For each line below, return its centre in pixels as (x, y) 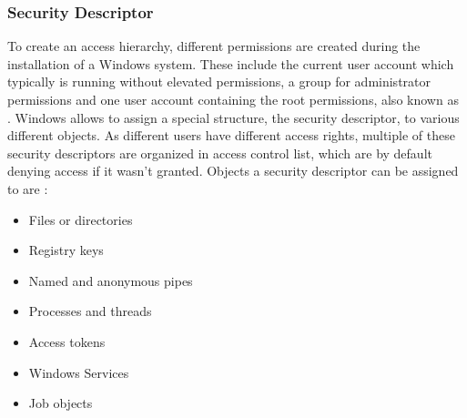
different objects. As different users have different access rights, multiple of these (231, 135)
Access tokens (67, 341)
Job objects (61, 403)
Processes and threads (90, 311)
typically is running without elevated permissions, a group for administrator (219, 82)
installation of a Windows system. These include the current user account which (231, 63)
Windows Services (79, 372)
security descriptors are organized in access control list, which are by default (220, 153)
